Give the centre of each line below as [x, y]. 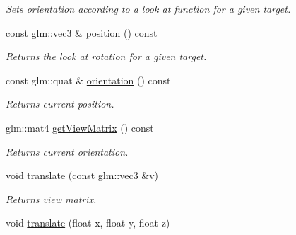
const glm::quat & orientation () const [88, 80]
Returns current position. [60, 104]
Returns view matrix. [51, 199]
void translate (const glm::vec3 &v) [82, 175]
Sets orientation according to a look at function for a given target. [148, 8]
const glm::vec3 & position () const [82, 32]
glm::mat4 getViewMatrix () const [80, 127]
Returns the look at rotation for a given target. [106, 56]
